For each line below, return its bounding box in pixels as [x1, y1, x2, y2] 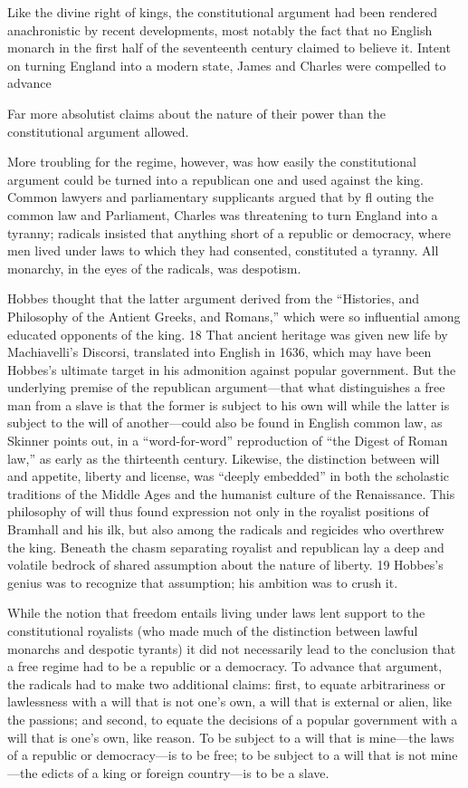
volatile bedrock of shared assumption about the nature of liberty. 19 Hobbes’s [7, 555, 444, 574]
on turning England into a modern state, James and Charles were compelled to [7, 55, 446, 74]
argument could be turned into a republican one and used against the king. [7, 169, 424, 188]
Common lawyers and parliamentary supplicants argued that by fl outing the [7, 187, 434, 207]
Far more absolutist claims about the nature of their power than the [7, 103, 386, 122]
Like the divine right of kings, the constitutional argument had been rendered [7, 3, 437, 21]
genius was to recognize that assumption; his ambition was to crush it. [7, 572, 398, 591]
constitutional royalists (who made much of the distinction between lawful [7, 621, 418, 639]
